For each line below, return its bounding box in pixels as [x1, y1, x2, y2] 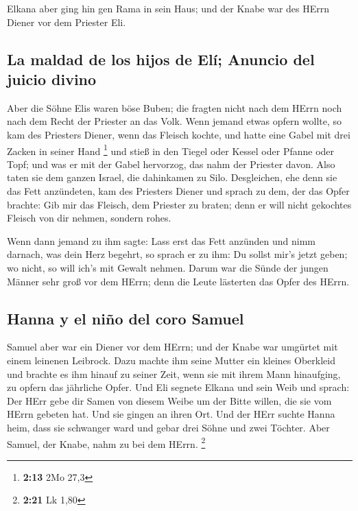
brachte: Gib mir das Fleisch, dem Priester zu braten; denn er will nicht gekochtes [7, 197, 352, 211]
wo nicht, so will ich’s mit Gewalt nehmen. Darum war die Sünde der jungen [7, 260, 329, 274]
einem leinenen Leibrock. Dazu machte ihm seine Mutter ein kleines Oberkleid [7, 353, 335, 367]
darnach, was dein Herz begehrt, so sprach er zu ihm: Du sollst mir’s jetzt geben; [7, 247, 348, 261]
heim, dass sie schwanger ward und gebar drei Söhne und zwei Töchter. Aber [7, 420, 330, 434]
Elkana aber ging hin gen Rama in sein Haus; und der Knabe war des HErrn [7, 1, 330, 15]
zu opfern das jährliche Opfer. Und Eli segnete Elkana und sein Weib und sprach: [7, 380, 350, 394]
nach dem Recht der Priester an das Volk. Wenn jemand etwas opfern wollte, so [7, 114, 342, 128]
